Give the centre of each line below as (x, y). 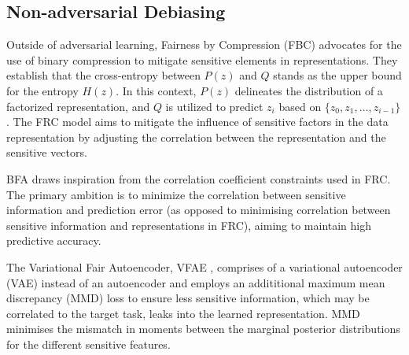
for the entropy (42, 90)
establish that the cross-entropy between (103, 75)
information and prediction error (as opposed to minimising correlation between (199, 210)
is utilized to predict (214, 106)
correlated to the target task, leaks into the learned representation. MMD (183, 313)
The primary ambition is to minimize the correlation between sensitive (176, 194)
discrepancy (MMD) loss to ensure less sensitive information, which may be (188, 298)
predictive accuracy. (54, 240)
